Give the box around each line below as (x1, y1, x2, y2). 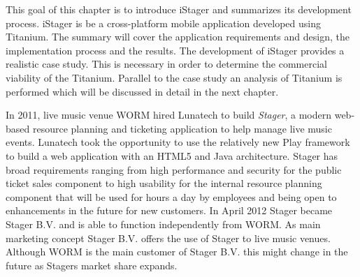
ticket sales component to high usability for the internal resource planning (6, 176, 322, 190)
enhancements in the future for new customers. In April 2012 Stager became (6, 203, 333, 218)
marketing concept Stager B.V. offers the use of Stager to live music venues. (6, 230, 331, 245)
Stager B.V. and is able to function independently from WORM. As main (6, 216, 321, 231)
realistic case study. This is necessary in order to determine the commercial (6, 57, 327, 71)
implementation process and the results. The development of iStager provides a (6, 43, 345, 57)
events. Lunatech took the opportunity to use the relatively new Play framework (6, 135, 350, 149)
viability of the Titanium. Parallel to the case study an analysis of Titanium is (6, 70, 343, 84)
